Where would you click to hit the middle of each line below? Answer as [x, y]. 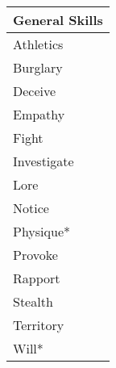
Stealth [33, 301]
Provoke [35, 255]
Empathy [39, 114]
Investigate [43, 161]
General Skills [58, 20]
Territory [39, 325]
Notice [31, 208]
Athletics [38, 44]
